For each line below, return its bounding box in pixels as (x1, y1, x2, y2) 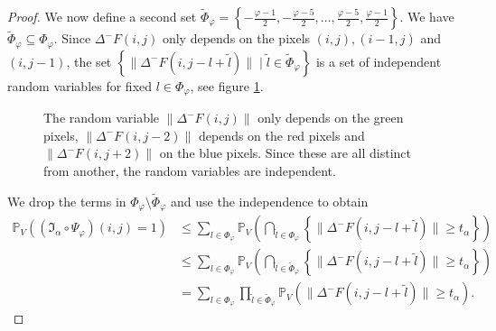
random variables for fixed (7, 76, 153, 95)
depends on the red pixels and (198, 125, 365, 144)
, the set (66, 51, 112, 70)
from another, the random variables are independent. (43, 161, 336, 179)
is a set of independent (315, 51, 442, 70)
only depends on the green (257, 108, 404, 127)
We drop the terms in (7, 191, 126, 210)
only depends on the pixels (162, 29, 311, 48)
